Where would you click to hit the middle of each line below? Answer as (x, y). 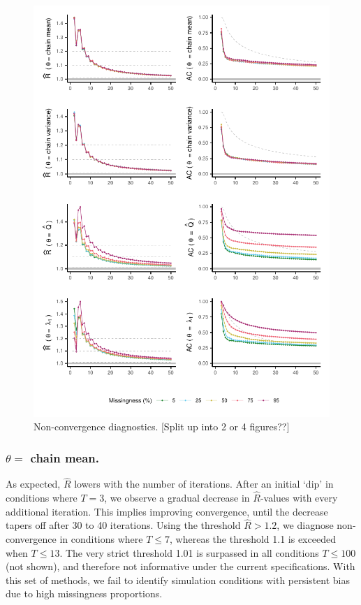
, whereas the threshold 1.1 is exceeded (253, 539)
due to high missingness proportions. (84, 593)
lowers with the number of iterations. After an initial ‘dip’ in (204, 484)
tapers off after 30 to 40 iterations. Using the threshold (123, 525)
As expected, (33, 484)
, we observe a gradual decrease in (177, 498)
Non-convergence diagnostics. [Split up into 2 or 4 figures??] (162, 427)
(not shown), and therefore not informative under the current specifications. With (180, 566)
